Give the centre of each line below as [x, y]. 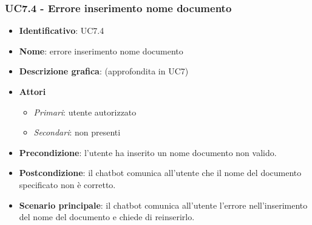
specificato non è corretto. [67, 184]
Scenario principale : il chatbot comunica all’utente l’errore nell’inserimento [163, 205]
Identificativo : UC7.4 [62, 31]
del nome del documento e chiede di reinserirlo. [107, 217]
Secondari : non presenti [77, 132]
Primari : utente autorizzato [85, 112]
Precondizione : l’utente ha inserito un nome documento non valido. [148, 152]
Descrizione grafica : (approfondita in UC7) [104, 71]
